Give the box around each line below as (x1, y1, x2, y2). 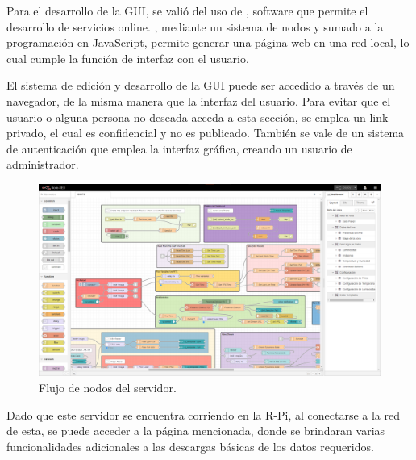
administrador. (6, 156, 79, 173)
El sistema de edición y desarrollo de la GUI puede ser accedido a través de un (6, 77, 395, 94)
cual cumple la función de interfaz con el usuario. (6, 49, 249, 66)
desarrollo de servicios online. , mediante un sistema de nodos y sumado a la (6, 18, 384, 35)
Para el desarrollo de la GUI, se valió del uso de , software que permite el (6, 2, 368, 19)
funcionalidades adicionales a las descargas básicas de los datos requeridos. (6, 437, 374, 454)
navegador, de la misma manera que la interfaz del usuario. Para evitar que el (6, 92, 391, 109)
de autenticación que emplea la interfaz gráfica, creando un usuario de (6, 140, 352, 157)
